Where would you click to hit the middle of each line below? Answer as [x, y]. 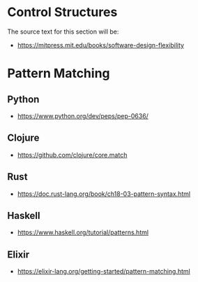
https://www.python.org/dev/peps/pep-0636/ [83, 115]
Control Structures [62, 12]
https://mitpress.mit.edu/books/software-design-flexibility [101, 45]
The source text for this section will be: [63, 31]
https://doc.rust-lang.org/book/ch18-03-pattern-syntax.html [104, 194]
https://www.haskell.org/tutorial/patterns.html [83, 232]
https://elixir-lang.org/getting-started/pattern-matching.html [104, 272]
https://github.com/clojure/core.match [72, 155]
